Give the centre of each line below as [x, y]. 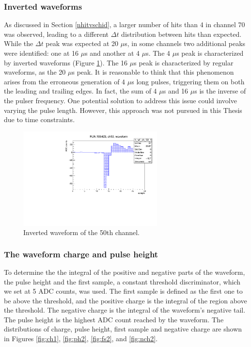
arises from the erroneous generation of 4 [65, 81]
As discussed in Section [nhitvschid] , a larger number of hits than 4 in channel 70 [125, 24]
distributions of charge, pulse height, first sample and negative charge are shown [123, 329]
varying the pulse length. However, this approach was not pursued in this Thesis [123, 110]
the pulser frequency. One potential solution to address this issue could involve [120, 100]
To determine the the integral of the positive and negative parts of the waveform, [125, 272]
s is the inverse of [220, 91]
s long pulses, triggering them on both [188, 81]
